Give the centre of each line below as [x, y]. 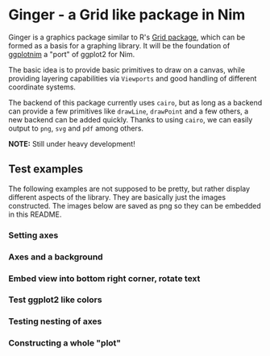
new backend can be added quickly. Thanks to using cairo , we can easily [131, 119]
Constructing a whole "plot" [65, 343]
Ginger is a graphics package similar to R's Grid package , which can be [127, 37]
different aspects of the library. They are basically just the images [117, 197]
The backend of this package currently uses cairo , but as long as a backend [135, 102]
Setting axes [33, 235]
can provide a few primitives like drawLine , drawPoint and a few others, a [129, 111]
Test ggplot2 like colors [55, 300]
